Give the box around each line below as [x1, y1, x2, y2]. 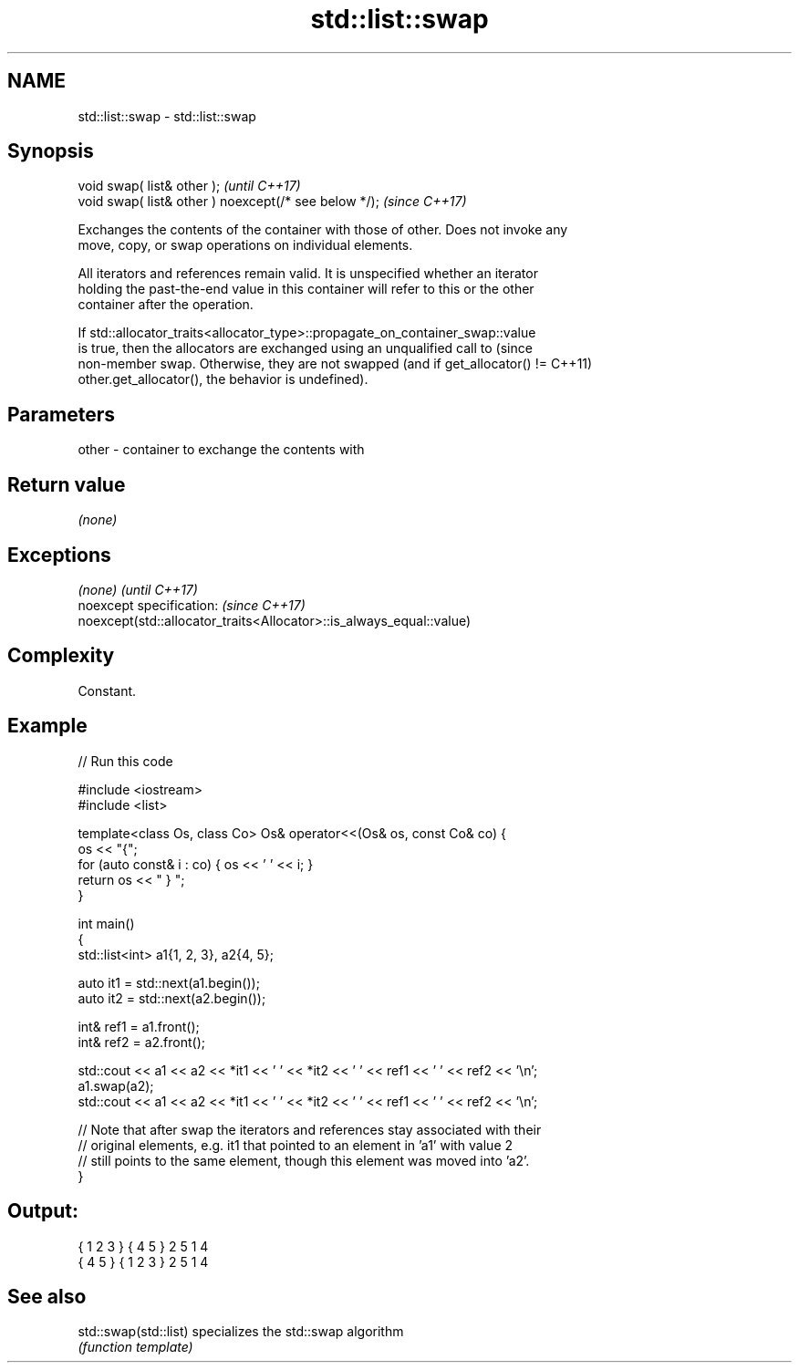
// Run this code [78, 752, 173, 769]
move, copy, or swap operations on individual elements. [78, 237, 413, 254]
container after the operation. [78, 296, 254, 313]
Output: [7, 1199, 78, 1223]
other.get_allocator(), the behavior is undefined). [78, 371, 368, 388]
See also [7, 1284, 87, 1308]
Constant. [78, 682, 137, 699]
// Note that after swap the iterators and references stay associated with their [78, 1121, 542, 1137]
